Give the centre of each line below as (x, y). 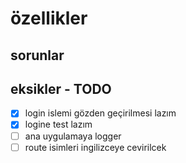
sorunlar (37, 55)
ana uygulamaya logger (73, 136)
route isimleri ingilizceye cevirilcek (95, 147)
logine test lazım (58, 124)
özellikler (49, 18)
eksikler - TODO (61, 88)
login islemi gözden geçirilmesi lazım (100, 113)
